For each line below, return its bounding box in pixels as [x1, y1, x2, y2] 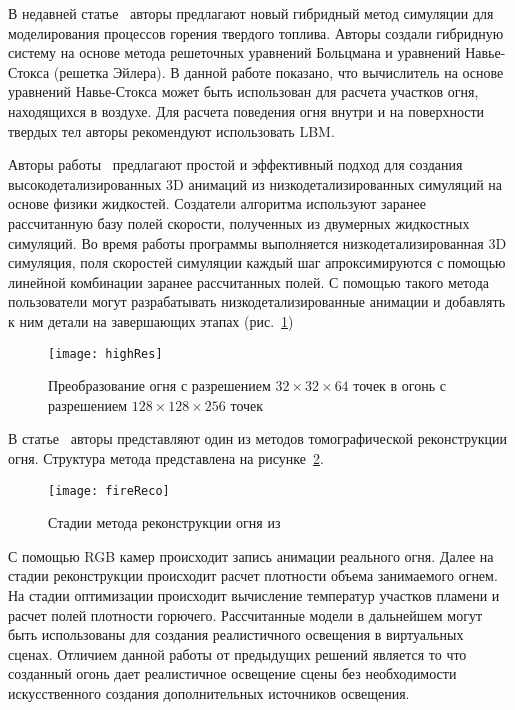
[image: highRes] [48, 346, 163, 361]
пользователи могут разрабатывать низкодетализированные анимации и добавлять [8, 291, 506, 312]
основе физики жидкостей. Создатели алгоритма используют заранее [8, 193, 426, 214]
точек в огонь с [353, 375, 446, 396]
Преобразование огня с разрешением [48, 375, 271, 396]
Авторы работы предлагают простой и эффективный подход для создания [8, 154, 463, 175]
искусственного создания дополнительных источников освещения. [8, 682, 410, 703]
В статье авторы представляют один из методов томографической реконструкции [8, 428, 508, 449]
